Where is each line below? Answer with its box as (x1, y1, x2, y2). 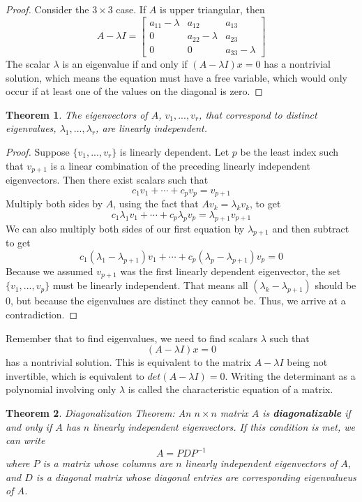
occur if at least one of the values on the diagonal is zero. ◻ (6, 84, 263, 98)
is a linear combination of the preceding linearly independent (50, 158, 310, 172)
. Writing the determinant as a (225, 368, 356, 383)
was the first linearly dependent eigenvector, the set (120, 263, 341, 278)
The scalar (6, 57, 50, 71)
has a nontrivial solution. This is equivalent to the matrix (6, 355, 251, 369)
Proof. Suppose (6, 145, 70, 159)
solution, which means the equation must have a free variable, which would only (6, 70, 347, 84)
